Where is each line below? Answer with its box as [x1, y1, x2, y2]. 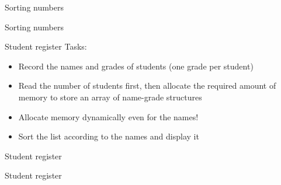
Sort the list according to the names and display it [18, 130, 199, 142]
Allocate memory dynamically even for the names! [18, 110, 199, 123]
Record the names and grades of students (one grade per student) [18, 60, 254, 72]
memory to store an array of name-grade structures [18, 90, 202, 103]
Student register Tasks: [5, 40, 87, 53]
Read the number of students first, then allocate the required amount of [18, 79, 276, 92]
